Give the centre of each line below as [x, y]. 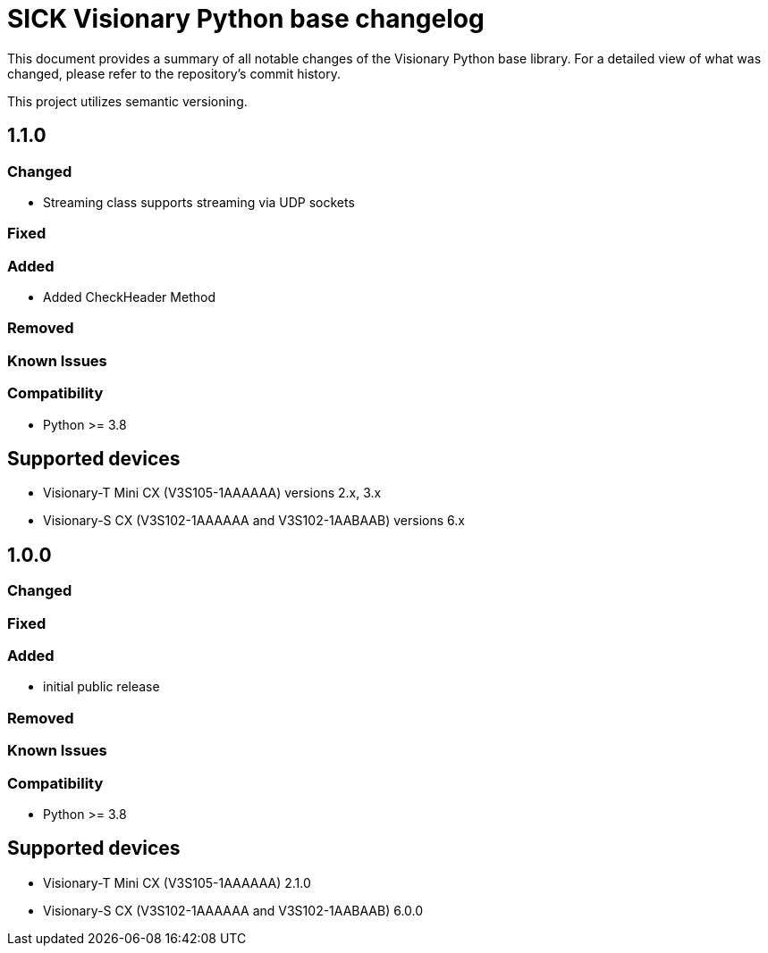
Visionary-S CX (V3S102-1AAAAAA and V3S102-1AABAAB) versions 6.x [254, 521]
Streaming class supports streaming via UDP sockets [199, 202]
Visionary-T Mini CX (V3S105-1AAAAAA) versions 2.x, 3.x [212, 493]
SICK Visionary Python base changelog [246, 19]
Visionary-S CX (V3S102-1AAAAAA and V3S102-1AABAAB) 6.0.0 [233, 910]
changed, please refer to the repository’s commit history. [174, 73]
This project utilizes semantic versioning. [127, 101]
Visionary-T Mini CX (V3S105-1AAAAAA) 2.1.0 [177, 882]
